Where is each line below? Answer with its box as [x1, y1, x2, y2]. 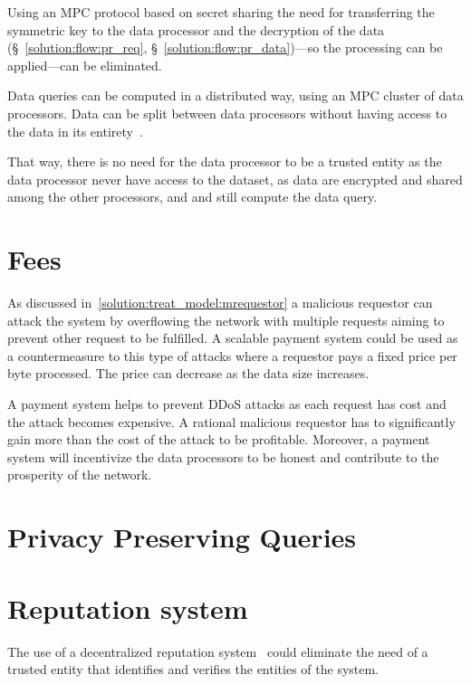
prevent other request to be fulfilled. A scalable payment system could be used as [7, 328, 458, 347]
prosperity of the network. [7, 465, 152, 484]
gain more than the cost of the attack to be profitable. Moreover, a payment [7, 430, 430, 449]
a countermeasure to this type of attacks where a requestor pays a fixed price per [7, 346, 457, 365]
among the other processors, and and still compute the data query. [7, 187, 378, 206]
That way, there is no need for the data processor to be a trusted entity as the [7, 152, 442, 171]
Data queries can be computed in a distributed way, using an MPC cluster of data [7, 86, 464, 105]
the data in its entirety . [7, 121, 143, 140]
